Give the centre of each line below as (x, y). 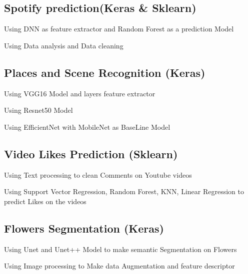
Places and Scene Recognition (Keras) (105, 72)
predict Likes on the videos (45, 201)
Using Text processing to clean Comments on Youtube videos (98, 174)
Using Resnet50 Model (38, 110)
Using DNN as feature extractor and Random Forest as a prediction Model (119, 29)
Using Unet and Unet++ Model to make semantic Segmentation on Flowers (120, 249)
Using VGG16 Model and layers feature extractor (80, 93)
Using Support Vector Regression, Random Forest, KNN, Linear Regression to (124, 191)
